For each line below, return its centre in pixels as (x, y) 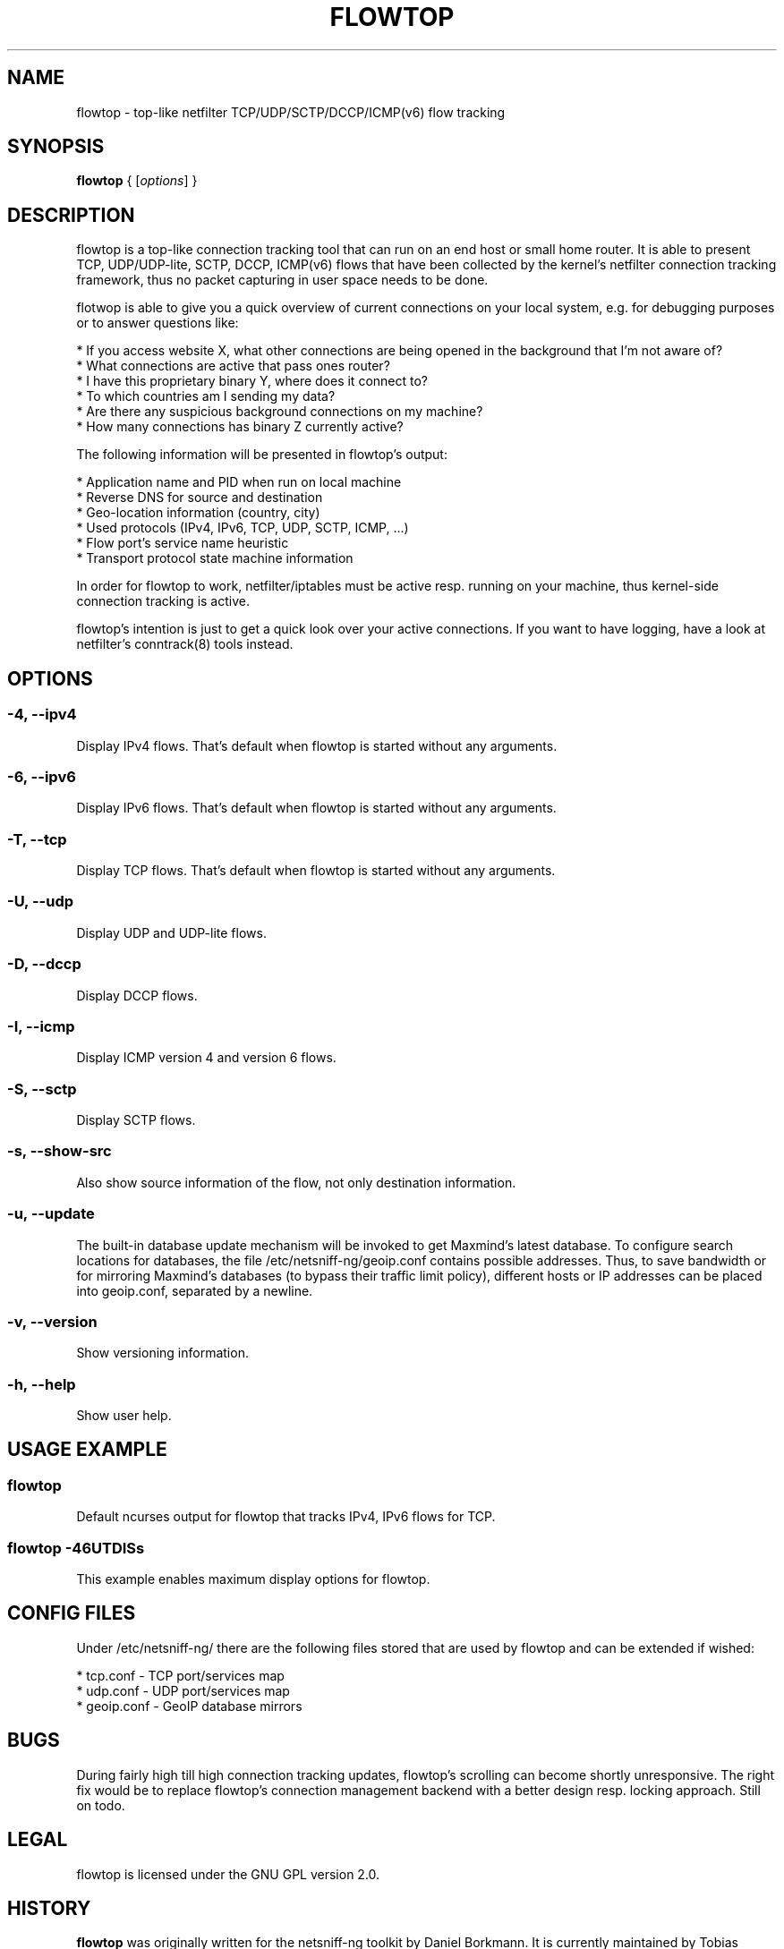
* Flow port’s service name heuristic (183, 543)
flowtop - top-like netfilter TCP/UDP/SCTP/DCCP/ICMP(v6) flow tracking (291, 112)
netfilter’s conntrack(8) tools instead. (185, 644)
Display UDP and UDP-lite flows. (171, 932)
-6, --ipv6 (42, 776)
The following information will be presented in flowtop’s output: (262, 455)
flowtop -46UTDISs (76, 1548)
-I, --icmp (41, 1026)
